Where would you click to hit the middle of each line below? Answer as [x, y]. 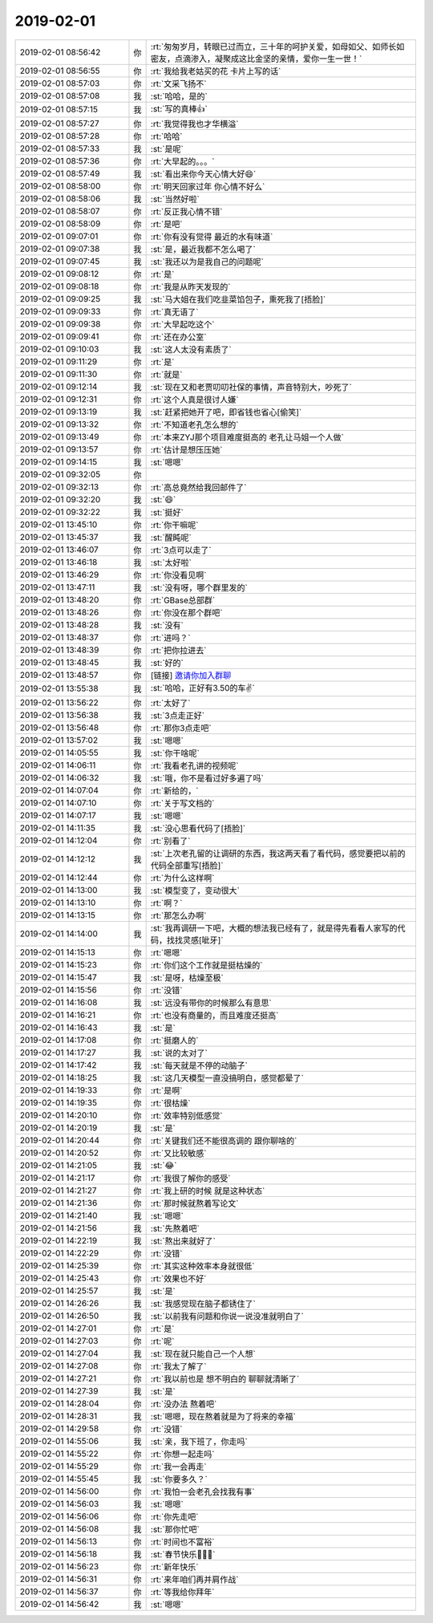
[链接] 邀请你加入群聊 [191, 676]
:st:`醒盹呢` [171, 538]
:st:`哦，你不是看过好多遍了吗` [207, 778]
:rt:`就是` [166, 375]
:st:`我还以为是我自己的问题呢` [207, 262]
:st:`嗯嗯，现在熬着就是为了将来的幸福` [223, 1416]
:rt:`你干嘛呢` [174, 525]
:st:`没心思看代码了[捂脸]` [198, 828]
